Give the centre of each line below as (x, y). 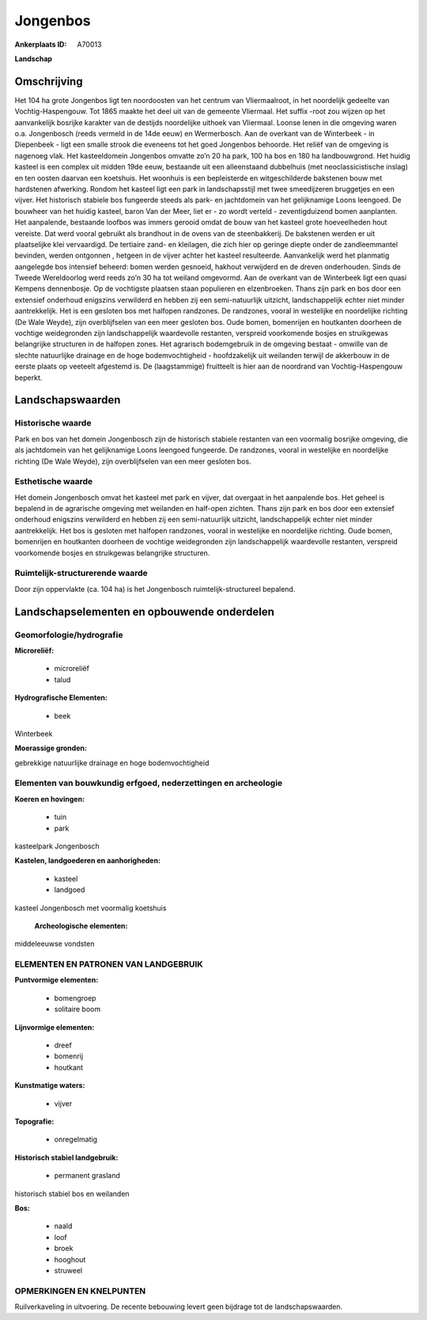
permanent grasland (87, 1176)
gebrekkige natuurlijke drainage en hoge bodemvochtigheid (112, 763)
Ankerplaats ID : (41, 44)
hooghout (70, 1259)
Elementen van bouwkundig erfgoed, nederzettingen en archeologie (149, 783)
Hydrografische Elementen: (61, 698)
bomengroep (75, 998)
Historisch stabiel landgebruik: (66, 1158)
